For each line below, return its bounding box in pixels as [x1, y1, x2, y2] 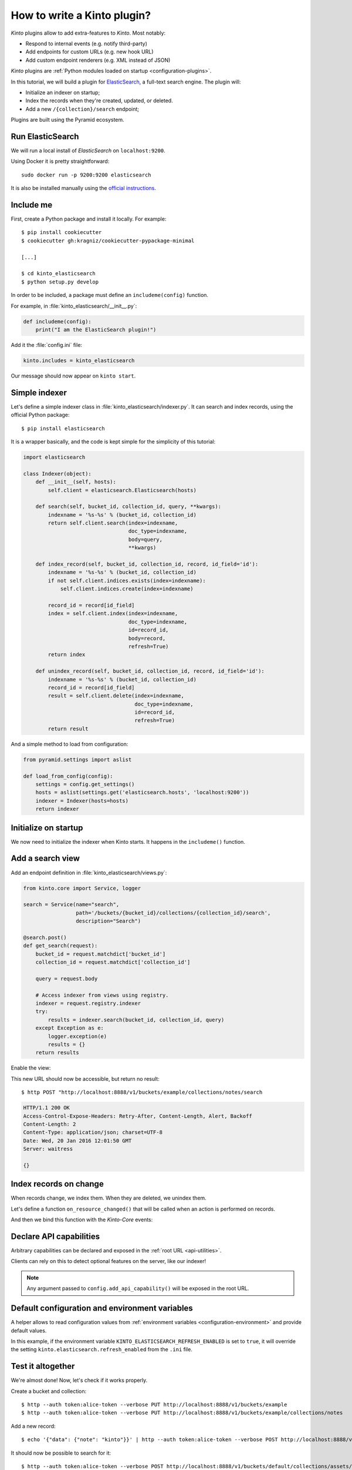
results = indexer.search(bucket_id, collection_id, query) [48, 1016, 225, 1023]
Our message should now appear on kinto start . [11, 372, 136, 379]
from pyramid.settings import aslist [23, 756, 132, 763]
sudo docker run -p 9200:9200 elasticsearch [21, 171, 152, 178]
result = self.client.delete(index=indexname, [48, 693, 184, 699]
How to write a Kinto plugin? [11, 9, 151, 22]
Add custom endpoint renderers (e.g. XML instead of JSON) [25, 56, 171, 64]
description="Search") [75, 918, 141, 924]
